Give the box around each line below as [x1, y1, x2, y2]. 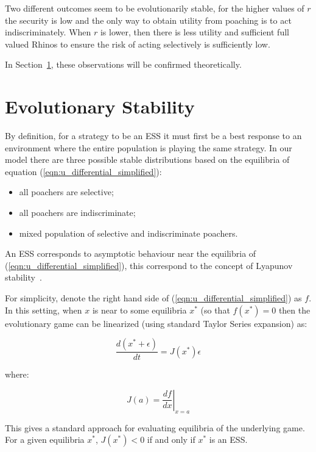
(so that [200, 303, 230, 316]
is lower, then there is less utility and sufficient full [100, 26, 289, 38]
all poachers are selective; [19, 185, 114, 198]
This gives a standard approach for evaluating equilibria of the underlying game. [5, 421, 305, 434]
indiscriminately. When [5, 26, 91, 38]
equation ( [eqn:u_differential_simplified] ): [5, 165, 162, 178]
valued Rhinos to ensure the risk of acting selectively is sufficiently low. [5, 37, 270, 50]
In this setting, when [5, 303, 82, 316]
